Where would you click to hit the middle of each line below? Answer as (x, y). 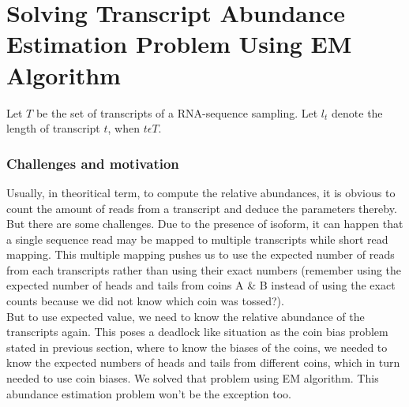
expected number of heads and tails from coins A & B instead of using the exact (201, 285)
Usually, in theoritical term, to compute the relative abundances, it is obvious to (201, 192)
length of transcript (53, 128)
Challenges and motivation (93, 163)
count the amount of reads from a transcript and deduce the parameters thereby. (202, 208)
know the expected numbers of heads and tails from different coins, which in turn (203, 362)
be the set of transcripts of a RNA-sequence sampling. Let (177, 112)
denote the (357, 112)
